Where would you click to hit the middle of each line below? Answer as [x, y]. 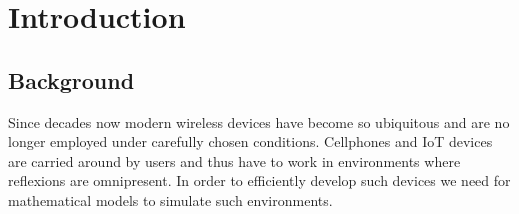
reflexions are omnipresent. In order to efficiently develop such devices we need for [259, 180]
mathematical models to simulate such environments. [170, 199]
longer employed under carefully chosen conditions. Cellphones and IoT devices [250, 141]
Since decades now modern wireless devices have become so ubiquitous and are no [259, 121]
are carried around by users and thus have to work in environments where [234, 160]
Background [71, 79]
